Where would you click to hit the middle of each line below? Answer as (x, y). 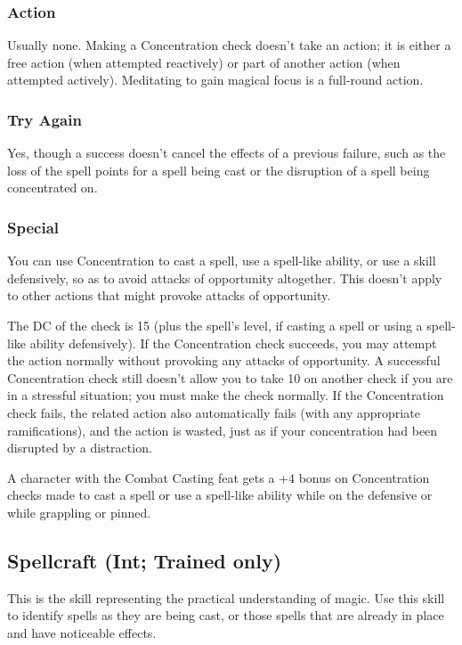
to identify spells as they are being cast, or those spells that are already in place (226, 615)
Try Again (45, 119)
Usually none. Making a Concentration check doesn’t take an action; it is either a (229, 45)
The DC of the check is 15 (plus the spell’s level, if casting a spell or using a (215, 325)
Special (33, 227)
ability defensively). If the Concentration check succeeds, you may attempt (233, 343)
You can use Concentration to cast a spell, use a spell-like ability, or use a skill (222, 261)
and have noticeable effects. (82, 632)
